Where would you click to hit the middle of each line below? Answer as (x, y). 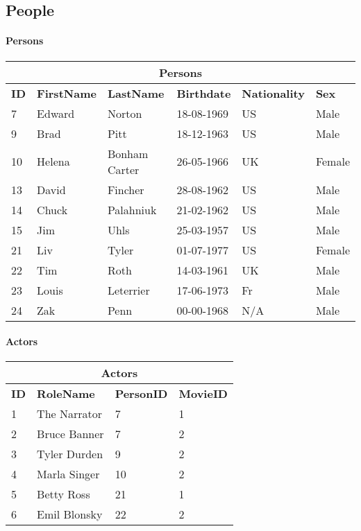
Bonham (128, 153)
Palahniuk (132, 209)
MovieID (203, 394)
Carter (123, 169)
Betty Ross (64, 494)
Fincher (126, 189)
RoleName (66, 394)
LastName (136, 93)
